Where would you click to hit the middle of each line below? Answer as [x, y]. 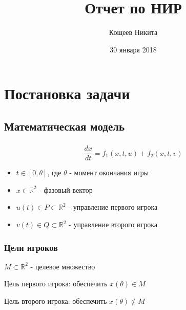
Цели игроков [31, 247]
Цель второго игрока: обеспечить [56, 301]
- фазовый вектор [66, 189]
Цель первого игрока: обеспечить [56, 284]
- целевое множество [63, 266]
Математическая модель [65, 126]
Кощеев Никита [133, 32]
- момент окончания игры [109, 172]
